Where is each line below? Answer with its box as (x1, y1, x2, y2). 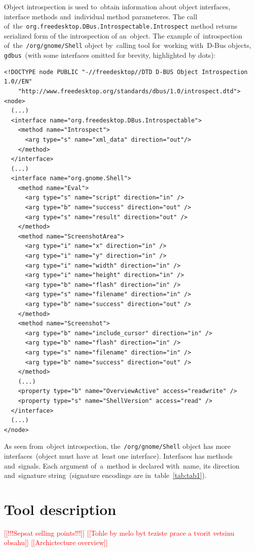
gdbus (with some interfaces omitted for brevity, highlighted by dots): (4, 50, 216, 60)
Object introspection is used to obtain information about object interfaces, (4, 1, 230, 11)
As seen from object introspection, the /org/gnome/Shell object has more (4, 441, 231, 451)
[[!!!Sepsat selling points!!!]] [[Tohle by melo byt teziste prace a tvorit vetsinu (4, 527, 235, 538)
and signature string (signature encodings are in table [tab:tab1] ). (4, 470, 207, 480)
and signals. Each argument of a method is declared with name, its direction (4, 460, 240, 471)
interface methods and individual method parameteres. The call (4, 11, 197, 21)
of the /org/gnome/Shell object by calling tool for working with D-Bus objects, (4, 40, 252, 50)
